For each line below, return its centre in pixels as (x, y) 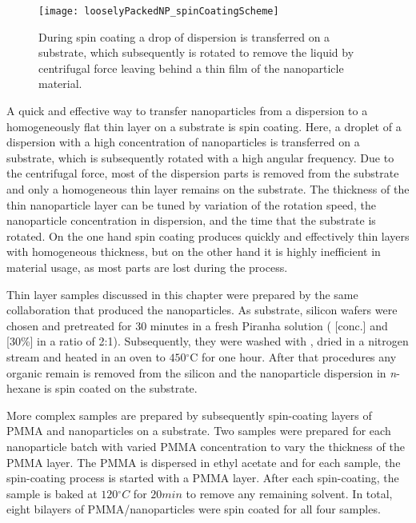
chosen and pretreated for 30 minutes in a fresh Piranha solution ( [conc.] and (197, 325)
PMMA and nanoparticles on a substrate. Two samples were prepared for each (199, 431)
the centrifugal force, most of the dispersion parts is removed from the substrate (203, 173)
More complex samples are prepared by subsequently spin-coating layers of (189, 415)
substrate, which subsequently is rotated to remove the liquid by (196, 52)
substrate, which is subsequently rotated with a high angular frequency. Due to (200, 157)
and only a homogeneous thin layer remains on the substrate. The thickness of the (208, 189)
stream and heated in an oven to (86, 356)
